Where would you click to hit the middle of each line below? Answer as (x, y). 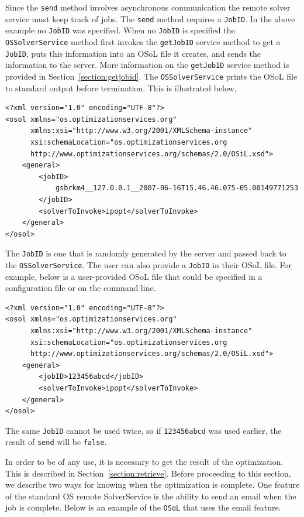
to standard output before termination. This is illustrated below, (121, 88)
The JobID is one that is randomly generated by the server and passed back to (146, 253)
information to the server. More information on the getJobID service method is (147, 65)
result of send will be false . (56, 442)
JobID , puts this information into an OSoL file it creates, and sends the (133, 53)
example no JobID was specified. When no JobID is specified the (120, 30)
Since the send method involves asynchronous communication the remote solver (148, 7)
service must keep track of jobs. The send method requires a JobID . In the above (150, 18)
